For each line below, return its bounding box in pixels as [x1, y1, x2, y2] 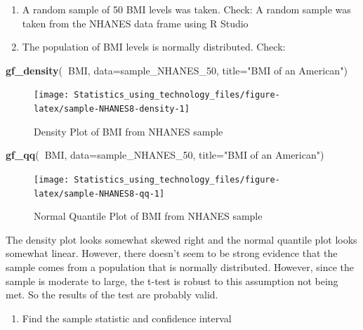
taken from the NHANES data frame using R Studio [22, 15, 249, 30]
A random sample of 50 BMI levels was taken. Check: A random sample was [22, 2, 351, 16]
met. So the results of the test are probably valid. [6, 287, 218, 302]
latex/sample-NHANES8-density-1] [34, 104, 190, 114]
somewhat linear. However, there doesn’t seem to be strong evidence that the [6, 246, 338, 260]
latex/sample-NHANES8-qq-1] [34, 188, 165, 199]
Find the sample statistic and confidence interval [22, 310, 232, 325]
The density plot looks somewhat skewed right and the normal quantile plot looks [6, 232, 357, 246]
